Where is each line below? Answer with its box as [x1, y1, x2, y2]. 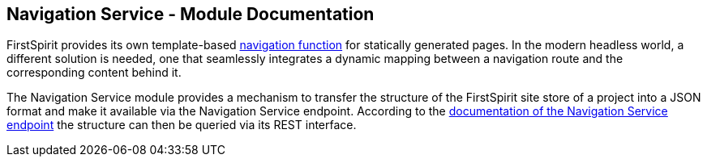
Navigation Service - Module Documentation [6, 4, 375, 24]
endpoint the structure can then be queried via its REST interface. [6, 118, 357, 132]
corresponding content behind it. [6, 65, 182, 80]
